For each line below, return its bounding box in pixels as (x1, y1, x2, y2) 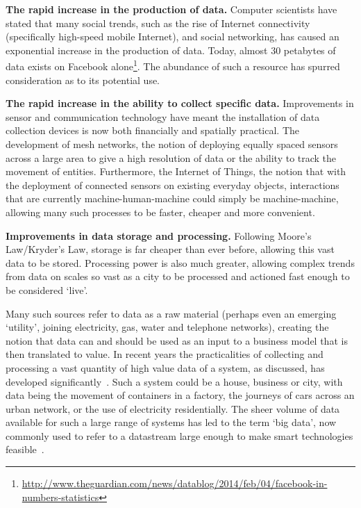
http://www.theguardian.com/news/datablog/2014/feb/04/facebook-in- (22, 476, 328, 491)
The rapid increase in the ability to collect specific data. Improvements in (6, 96, 354, 110)
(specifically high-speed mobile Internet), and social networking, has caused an (6, 29, 339, 44)
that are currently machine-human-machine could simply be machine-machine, (6, 191, 339, 206)
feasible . (6, 442, 44, 457)
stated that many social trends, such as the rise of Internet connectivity (6, 15, 310, 30)
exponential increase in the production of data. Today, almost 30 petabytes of (6, 42, 336, 57)
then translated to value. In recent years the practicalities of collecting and (6, 347, 324, 361)
